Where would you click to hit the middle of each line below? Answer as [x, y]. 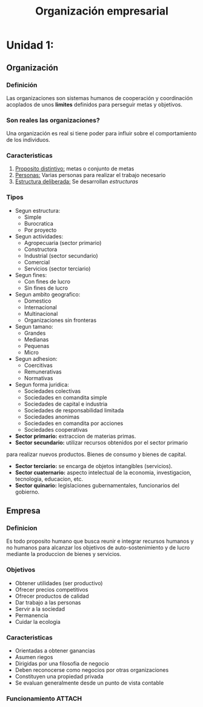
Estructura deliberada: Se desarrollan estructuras [76, 182]
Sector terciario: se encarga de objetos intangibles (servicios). [94, 466]
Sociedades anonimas [52, 417]
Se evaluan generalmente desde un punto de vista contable [89, 683]
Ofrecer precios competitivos [52, 589]
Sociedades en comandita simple [65, 397]
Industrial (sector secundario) [61, 255]
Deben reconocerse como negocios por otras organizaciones [92, 670]
